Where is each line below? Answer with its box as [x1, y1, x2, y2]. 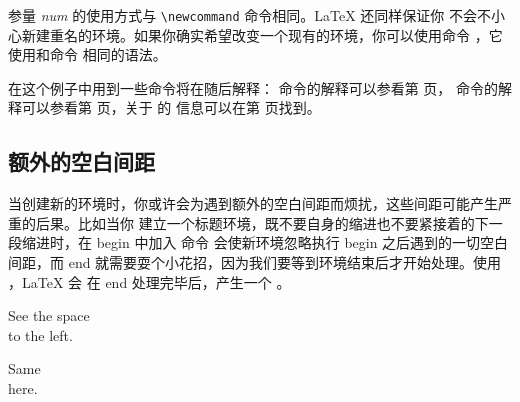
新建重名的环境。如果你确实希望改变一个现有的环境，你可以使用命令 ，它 [21, 24, 503, 45]
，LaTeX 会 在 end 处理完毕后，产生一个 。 [8, 271, 291, 292]
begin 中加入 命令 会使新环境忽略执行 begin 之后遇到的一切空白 [96, 232, 509, 253]
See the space [8, 305, 90, 326]
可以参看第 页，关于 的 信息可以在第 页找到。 [21, 97, 321, 118]
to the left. [8, 324, 73, 345]
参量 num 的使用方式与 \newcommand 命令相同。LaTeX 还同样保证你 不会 [8, 5, 477, 25]
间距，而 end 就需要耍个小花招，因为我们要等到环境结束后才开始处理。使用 [8, 252, 502, 273]
